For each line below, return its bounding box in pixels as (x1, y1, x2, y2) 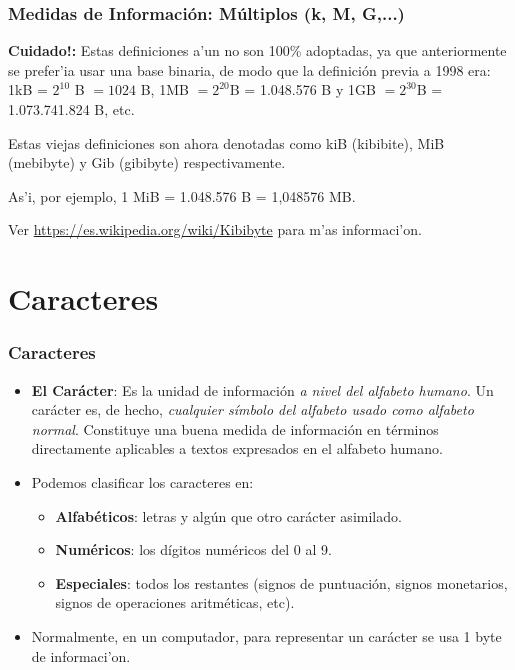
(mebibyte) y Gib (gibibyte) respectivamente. (8, 152, 286, 173)
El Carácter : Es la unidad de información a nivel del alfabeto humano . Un (31, 379, 494, 400)
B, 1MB (140, 79, 189, 100)
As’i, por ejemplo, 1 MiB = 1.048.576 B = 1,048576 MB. (8, 185, 356, 206)
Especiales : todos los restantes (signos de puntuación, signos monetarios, (55, 572, 508, 593)
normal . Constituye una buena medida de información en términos (31, 418, 439, 439)
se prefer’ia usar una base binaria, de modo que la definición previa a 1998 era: (8, 59, 491, 80)
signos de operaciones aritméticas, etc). (55, 592, 295, 613)
